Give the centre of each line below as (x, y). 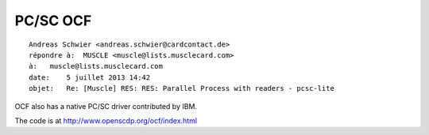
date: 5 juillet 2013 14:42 (90, 77)
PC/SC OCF (53, 21)
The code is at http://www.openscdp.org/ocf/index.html (106, 120)
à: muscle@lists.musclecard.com (96, 66)
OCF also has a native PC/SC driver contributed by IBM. (106, 106)
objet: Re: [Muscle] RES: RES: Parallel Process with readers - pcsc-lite (182, 88)
